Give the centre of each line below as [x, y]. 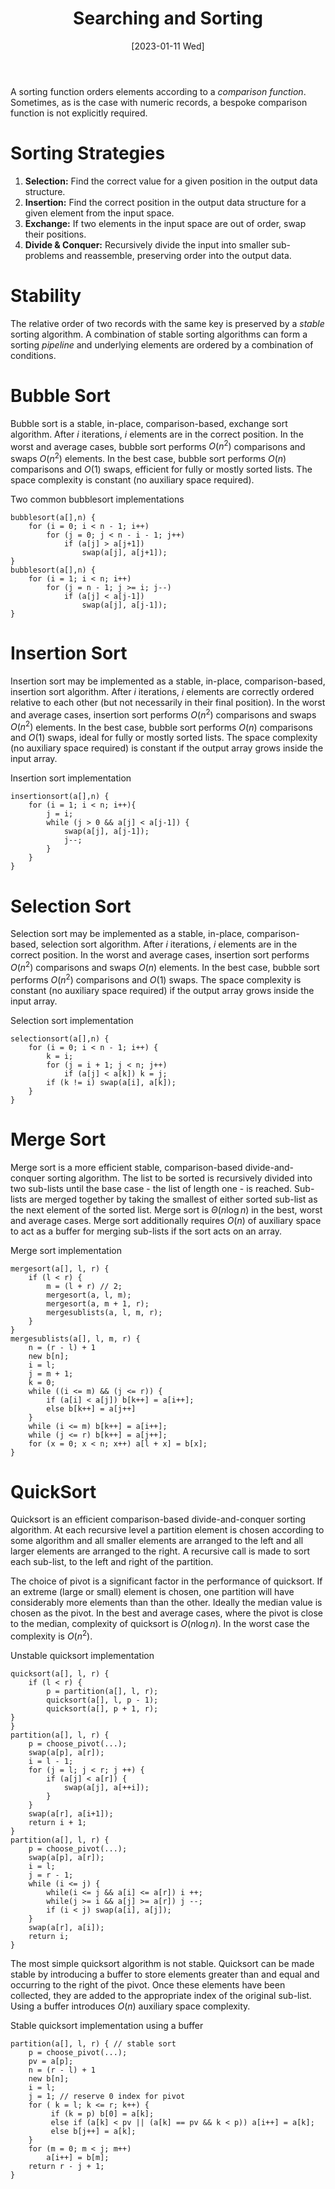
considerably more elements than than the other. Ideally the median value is [166, 1603]
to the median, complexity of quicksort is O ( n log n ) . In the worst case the [160, 1624]
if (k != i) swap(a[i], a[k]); [111, 1082]
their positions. [55, 234]
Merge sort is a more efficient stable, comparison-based [126, 1167]
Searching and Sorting [168, 18]
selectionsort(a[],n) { [60, 1038]
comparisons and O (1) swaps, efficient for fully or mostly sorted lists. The [161, 469]
